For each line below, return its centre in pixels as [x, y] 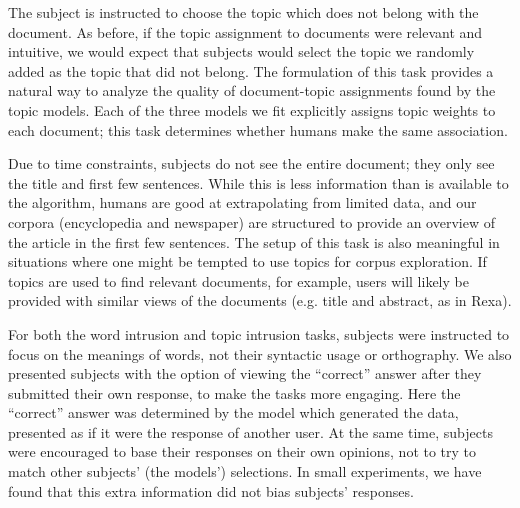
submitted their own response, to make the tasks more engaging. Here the [234, 392]
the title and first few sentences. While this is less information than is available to [258, 182]
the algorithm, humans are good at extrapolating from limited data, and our [242, 202]
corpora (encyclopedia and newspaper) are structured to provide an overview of [251, 221]
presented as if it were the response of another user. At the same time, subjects [250, 431]
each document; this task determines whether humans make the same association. [258, 129]
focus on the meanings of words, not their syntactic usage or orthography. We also [260, 353]
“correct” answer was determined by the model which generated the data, [233, 412]
